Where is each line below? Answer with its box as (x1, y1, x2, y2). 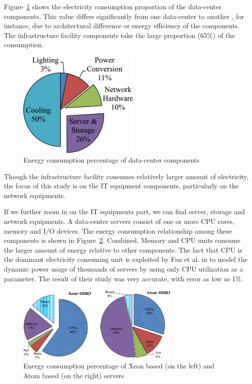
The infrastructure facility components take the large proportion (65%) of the (4, 30, 235, 40)
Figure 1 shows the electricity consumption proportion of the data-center (4, 1, 222, 11)
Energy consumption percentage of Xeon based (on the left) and (23, 361, 215, 371)
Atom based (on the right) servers (23, 370, 124, 380)
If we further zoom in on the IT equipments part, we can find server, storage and (4, 206, 245, 217)
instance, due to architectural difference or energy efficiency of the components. (4, 20, 240, 31)
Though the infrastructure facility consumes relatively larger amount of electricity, (4, 171, 249, 181)
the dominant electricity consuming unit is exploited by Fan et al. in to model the (4, 254, 248, 264)
